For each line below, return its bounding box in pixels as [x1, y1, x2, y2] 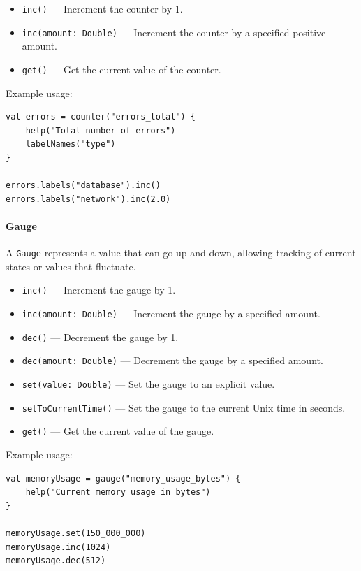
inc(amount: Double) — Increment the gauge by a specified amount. [22, 306, 321, 321]
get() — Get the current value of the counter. [22, 62, 221, 76]
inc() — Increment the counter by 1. [22, 1, 183, 15]
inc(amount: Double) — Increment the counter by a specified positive [22, 24, 326, 39]
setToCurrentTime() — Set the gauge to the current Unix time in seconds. [22, 400, 346, 414]
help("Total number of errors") [25, 125, 176, 136]
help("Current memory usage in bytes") [25, 487, 211, 498]
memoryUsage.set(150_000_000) [6, 528, 146, 538]
